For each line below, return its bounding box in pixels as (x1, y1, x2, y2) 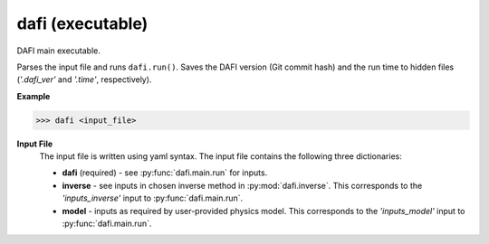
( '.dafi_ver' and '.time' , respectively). (16, 74, 152, 85)
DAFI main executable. (16, 45, 101, 56)
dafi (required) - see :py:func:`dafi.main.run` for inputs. (62, 167, 268, 178)
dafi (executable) (16, 14, 149, 33)
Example (16, 90, 51, 101)
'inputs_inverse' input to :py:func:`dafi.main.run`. (62, 192, 244, 203)
